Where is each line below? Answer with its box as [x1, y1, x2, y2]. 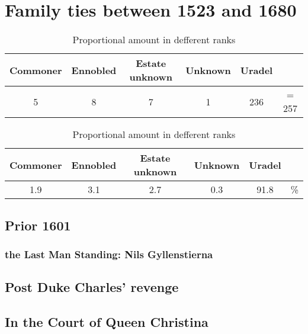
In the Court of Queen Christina [5, 312, 208, 330]
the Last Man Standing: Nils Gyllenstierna [5, 246, 213, 261]
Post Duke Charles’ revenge [5, 278, 179, 296]
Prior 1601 [5, 216, 71, 234]
